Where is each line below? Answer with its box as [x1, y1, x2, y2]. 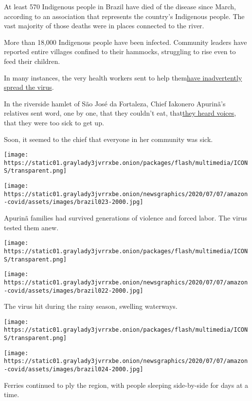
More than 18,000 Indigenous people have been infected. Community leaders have [4, 37, 247, 47]
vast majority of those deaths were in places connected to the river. [4, 20, 204, 31]
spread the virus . [4, 82, 54, 92]
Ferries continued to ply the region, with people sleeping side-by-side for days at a [4, 380, 249, 390]
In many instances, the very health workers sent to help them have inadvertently [4, 72, 242, 82]
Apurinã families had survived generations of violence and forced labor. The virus [4, 213, 247, 223]
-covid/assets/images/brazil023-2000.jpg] [4, 199, 144, 206]
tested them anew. [4, 222, 59, 232]
